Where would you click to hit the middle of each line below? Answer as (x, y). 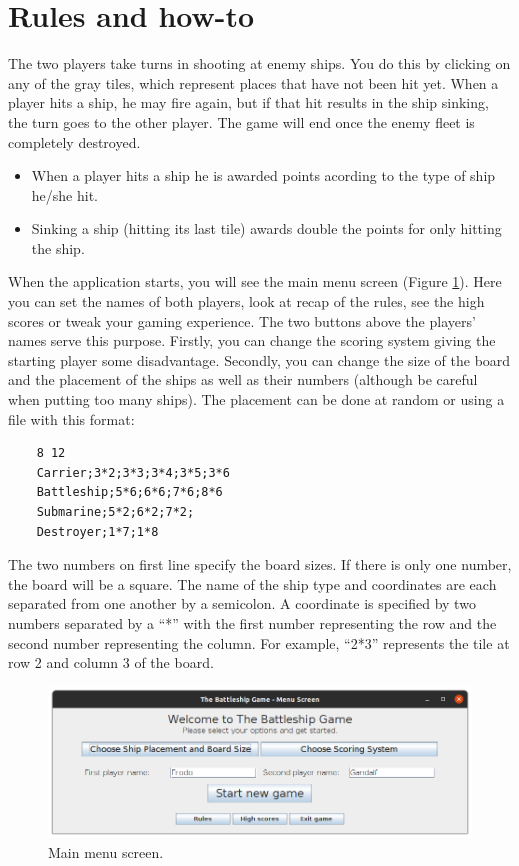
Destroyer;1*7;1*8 (97, 531)
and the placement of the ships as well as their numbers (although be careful (243, 379)
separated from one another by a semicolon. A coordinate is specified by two (242, 603)
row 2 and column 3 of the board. (111, 662)
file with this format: (71, 418)
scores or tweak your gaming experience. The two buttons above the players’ (242, 320)
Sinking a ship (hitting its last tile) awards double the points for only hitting (266, 228)
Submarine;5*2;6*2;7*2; (115, 512)
